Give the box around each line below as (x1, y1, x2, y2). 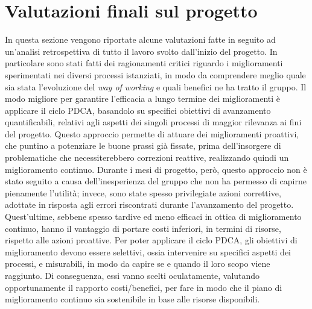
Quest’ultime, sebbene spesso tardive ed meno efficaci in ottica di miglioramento (5, 210, 302, 223)
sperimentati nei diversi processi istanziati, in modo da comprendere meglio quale (5, 68, 306, 81)
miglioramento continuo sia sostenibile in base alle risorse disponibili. (5, 293, 260, 305)
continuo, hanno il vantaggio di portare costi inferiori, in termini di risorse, (5, 222, 281, 234)
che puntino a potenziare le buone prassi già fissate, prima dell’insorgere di (5, 139, 281, 152)
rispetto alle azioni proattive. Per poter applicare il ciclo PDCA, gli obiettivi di (5, 234, 298, 246)
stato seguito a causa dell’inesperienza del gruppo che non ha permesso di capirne (5, 175, 307, 187)
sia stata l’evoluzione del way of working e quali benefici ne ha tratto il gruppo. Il (5, 80, 307, 93)
